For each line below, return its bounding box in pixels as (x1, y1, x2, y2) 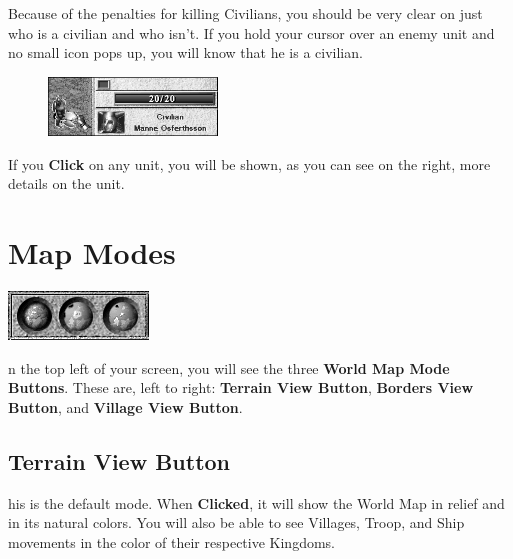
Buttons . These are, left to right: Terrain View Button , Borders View (8, 377, 474, 398)
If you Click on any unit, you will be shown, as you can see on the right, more (8, 153, 491, 174)
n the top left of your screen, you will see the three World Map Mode (8, 357, 450, 378)
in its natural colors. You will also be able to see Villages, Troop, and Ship (8, 512, 465, 533)
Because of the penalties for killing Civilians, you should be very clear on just (8, 3, 483, 23)
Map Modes (8, 232, 176, 273)
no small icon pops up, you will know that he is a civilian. (8, 42, 363, 63)
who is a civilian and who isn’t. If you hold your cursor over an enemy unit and (8, 22, 495, 43)
